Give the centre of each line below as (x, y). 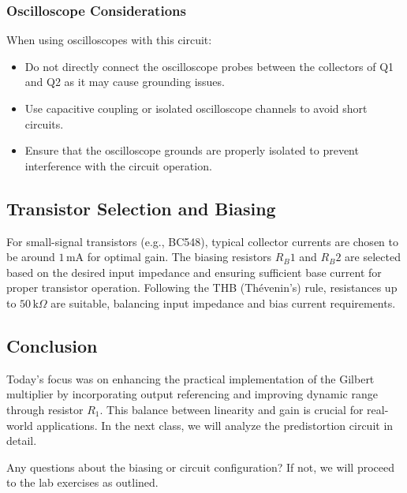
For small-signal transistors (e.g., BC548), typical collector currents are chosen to (202, 241)
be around (31, 257)
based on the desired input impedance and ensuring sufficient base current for (194, 272)
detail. (22, 441)
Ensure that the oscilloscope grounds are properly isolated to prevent (192, 150)
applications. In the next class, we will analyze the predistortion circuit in (215, 425)
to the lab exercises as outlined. (82, 482)
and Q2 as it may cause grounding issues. (125, 82)
